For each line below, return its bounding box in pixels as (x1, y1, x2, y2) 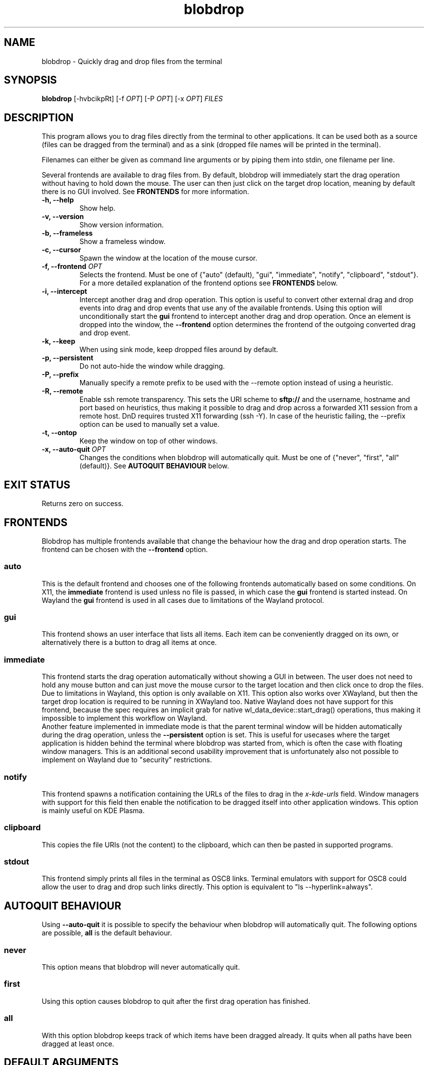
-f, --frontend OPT (42, 262, 103, 271)
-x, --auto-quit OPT (42, 445, 106, 454)
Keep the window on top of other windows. (79, 437, 218, 445)
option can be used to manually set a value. (79, 420, 219, 429)
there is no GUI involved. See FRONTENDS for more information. (42, 187, 249, 196)
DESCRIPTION (4, 111, 74, 124)
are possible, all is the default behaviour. (42, 929, 172, 937)
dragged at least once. (42, 1039, 114, 1048)
